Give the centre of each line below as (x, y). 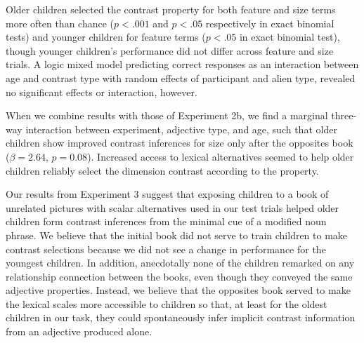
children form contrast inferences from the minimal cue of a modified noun (166, 221)
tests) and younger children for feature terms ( (106, 37)
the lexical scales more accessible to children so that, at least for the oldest (167, 303)
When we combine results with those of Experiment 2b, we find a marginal (167, 115)
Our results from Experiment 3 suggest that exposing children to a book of (167, 194)
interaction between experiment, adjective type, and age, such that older (181, 129)
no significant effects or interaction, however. (102, 92)
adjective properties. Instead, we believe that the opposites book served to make (178, 290)
